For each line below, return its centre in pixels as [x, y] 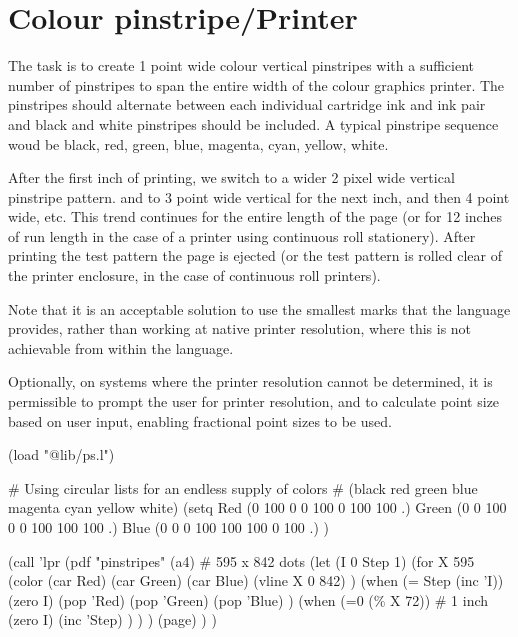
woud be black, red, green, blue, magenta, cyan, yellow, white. [198, 143]
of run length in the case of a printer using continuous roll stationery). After [242, 235]
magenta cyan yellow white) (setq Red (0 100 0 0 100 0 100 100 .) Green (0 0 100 [257, 507]
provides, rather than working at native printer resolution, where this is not [240, 328]
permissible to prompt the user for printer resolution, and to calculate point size [254, 401]
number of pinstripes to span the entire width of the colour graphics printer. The [256, 84]
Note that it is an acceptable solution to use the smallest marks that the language [259, 308]
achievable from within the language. [121, 347]
